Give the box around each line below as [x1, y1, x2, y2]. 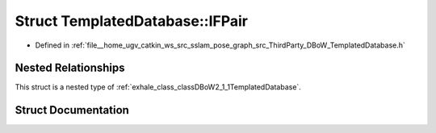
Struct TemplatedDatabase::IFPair [15, 12, 249, 30]
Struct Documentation [15, 103, 129, 117]
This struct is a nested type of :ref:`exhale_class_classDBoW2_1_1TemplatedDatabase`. [15, 82, 302, 92]
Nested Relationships [15, 61, 125, 75]
